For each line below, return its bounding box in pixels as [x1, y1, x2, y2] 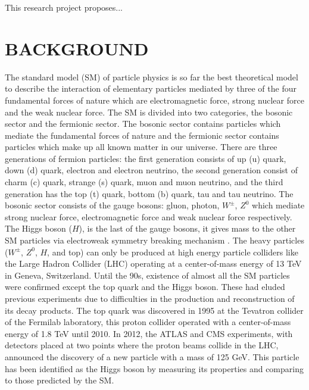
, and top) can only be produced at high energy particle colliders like [47, 245, 298, 258]
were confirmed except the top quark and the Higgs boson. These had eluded [5, 280, 285, 293]
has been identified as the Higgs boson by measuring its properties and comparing [5, 362, 304, 375]
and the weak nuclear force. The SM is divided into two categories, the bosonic [5, 105, 293, 118]
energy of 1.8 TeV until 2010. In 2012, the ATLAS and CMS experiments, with [5, 327, 293, 339]
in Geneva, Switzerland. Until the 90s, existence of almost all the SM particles [5, 269, 290, 281]
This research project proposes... [5, 1, 123, 13]
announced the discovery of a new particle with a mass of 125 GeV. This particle [5, 350, 299, 363]
